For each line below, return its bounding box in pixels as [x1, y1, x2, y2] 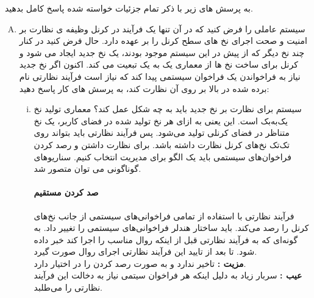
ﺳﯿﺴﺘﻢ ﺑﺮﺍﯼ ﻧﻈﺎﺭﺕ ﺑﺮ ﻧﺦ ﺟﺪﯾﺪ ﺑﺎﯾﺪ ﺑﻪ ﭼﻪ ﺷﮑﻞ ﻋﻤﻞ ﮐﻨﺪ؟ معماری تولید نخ [34, 102, 302, 115]
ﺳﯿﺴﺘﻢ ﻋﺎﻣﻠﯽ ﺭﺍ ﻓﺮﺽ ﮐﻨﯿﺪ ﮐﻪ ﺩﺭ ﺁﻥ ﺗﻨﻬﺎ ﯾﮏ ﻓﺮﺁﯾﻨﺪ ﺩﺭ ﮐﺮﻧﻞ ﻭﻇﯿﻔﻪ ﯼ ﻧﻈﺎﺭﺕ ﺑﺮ [19, 22, 305, 35]
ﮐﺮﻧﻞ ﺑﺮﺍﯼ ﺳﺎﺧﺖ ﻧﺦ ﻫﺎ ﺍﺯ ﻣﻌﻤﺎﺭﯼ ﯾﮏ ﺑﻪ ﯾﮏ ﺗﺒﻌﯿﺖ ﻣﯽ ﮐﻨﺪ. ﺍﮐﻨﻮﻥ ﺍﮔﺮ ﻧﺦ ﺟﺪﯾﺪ [19, 58, 298, 71]
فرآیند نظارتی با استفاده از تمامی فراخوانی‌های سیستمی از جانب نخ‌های [34, 209, 294, 222]
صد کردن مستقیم [34, 186, 99, 199]
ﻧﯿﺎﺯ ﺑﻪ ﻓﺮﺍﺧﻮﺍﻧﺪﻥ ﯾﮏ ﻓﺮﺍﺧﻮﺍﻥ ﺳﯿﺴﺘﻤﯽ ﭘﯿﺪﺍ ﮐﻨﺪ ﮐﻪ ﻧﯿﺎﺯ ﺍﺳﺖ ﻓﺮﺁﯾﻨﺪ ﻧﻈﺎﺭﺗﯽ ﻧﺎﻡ [19, 69, 301, 82]
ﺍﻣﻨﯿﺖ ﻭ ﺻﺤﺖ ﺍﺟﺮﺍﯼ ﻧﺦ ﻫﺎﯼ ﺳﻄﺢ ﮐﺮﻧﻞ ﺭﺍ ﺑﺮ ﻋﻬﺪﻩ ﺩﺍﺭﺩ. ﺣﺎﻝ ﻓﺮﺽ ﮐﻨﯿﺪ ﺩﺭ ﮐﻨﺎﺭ [19, 34, 307, 47]
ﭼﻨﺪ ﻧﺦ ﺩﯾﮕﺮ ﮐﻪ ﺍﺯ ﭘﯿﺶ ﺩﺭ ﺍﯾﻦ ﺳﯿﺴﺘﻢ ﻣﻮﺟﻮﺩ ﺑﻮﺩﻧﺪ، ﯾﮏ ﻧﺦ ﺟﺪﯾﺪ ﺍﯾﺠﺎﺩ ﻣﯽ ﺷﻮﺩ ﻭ [19, 46, 305, 59]
